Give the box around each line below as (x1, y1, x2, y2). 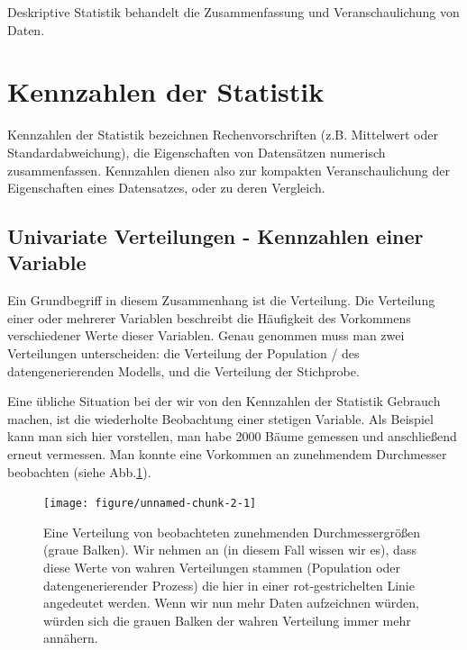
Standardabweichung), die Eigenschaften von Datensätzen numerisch (7, 142, 386, 161)
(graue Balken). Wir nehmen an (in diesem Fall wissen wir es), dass (43, 540, 417, 559)
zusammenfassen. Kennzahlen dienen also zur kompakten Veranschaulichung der (7, 160, 450, 179)
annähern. (43, 628, 98, 647)
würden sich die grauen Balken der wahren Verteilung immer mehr (43, 610, 411, 629)
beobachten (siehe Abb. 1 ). (7, 462, 151, 481)
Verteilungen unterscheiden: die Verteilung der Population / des (7, 344, 360, 363)
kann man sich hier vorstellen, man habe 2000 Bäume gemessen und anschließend (7, 427, 457, 446)
